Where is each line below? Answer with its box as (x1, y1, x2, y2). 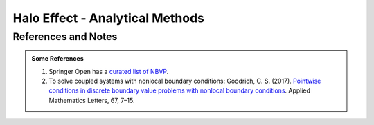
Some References (31, 55, 84, 63)
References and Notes (12, 30, 118, 43)
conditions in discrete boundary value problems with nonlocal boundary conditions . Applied (48, 86, 311, 95)
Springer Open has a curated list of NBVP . (48, 67, 169, 75)
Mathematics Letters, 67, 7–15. (48, 96, 135, 104)
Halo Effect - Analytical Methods (12, 10, 204, 26)
